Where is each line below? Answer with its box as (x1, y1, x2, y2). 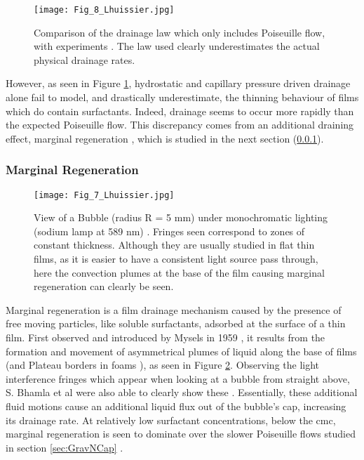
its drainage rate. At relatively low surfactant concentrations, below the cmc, (6, 412, 336, 427)
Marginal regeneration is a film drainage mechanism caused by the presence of (6, 302, 342, 317)
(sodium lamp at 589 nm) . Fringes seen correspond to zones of (34, 223, 305, 238)
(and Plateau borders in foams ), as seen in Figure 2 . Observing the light (6, 357, 320, 372)
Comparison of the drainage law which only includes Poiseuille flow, (34, 25, 325, 39)
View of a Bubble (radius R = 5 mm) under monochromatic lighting (34, 210, 328, 225)
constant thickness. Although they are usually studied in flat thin (34, 237, 315, 252)
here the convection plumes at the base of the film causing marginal (34, 265, 325, 280)
